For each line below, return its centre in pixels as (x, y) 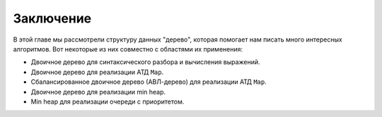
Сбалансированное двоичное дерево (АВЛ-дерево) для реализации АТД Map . (149, 82)
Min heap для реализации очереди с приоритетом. (108, 101)
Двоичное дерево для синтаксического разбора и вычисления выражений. (146, 62)
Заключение (52, 18)
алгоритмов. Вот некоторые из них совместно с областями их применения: (128, 49)
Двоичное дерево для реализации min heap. (98, 92)
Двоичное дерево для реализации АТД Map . (97, 72)
